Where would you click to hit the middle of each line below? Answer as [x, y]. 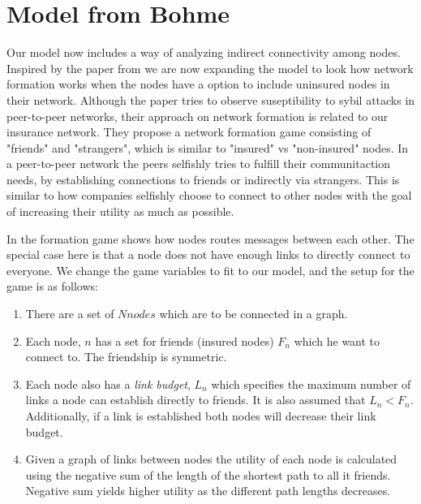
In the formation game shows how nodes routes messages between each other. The [210, 238]
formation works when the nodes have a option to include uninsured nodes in [198, 84]
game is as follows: [52, 286]
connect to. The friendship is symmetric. [126, 357]
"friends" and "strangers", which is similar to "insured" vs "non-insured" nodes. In [208, 147]
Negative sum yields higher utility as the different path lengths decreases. [208, 491]
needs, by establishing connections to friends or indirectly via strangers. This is [203, 179]
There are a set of [70, 314]
